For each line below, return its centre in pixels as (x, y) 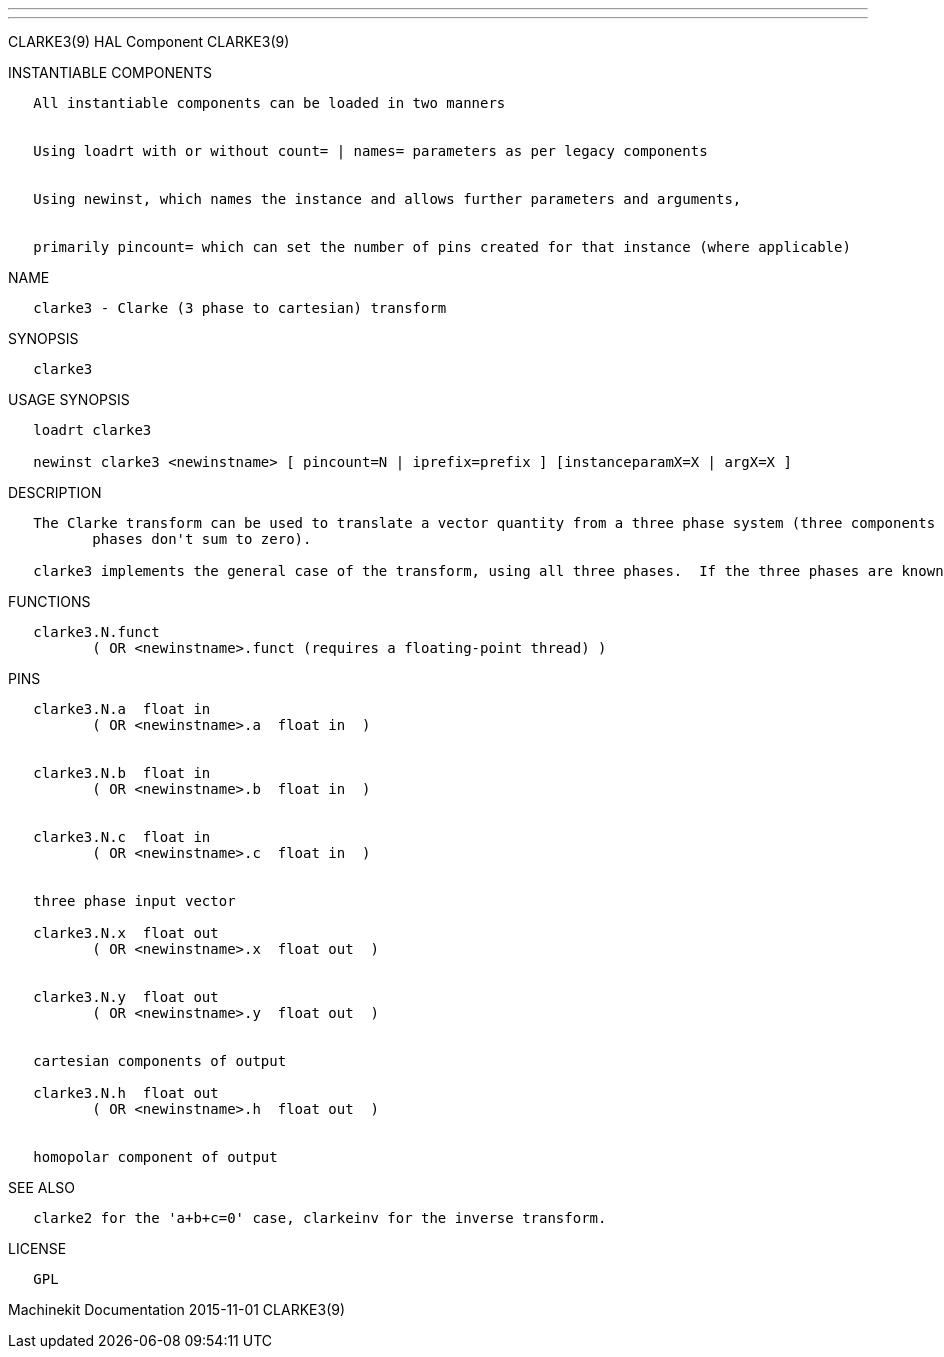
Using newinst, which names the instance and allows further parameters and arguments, (387, 199)
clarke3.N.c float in (122, 837)
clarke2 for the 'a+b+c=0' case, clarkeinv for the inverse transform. (320, 1218)
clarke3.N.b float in (122, 773)
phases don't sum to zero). (202, 539)
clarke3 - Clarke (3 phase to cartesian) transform (240, 308)
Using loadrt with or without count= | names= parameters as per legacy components (370, 151)
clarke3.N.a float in (122, 709)
